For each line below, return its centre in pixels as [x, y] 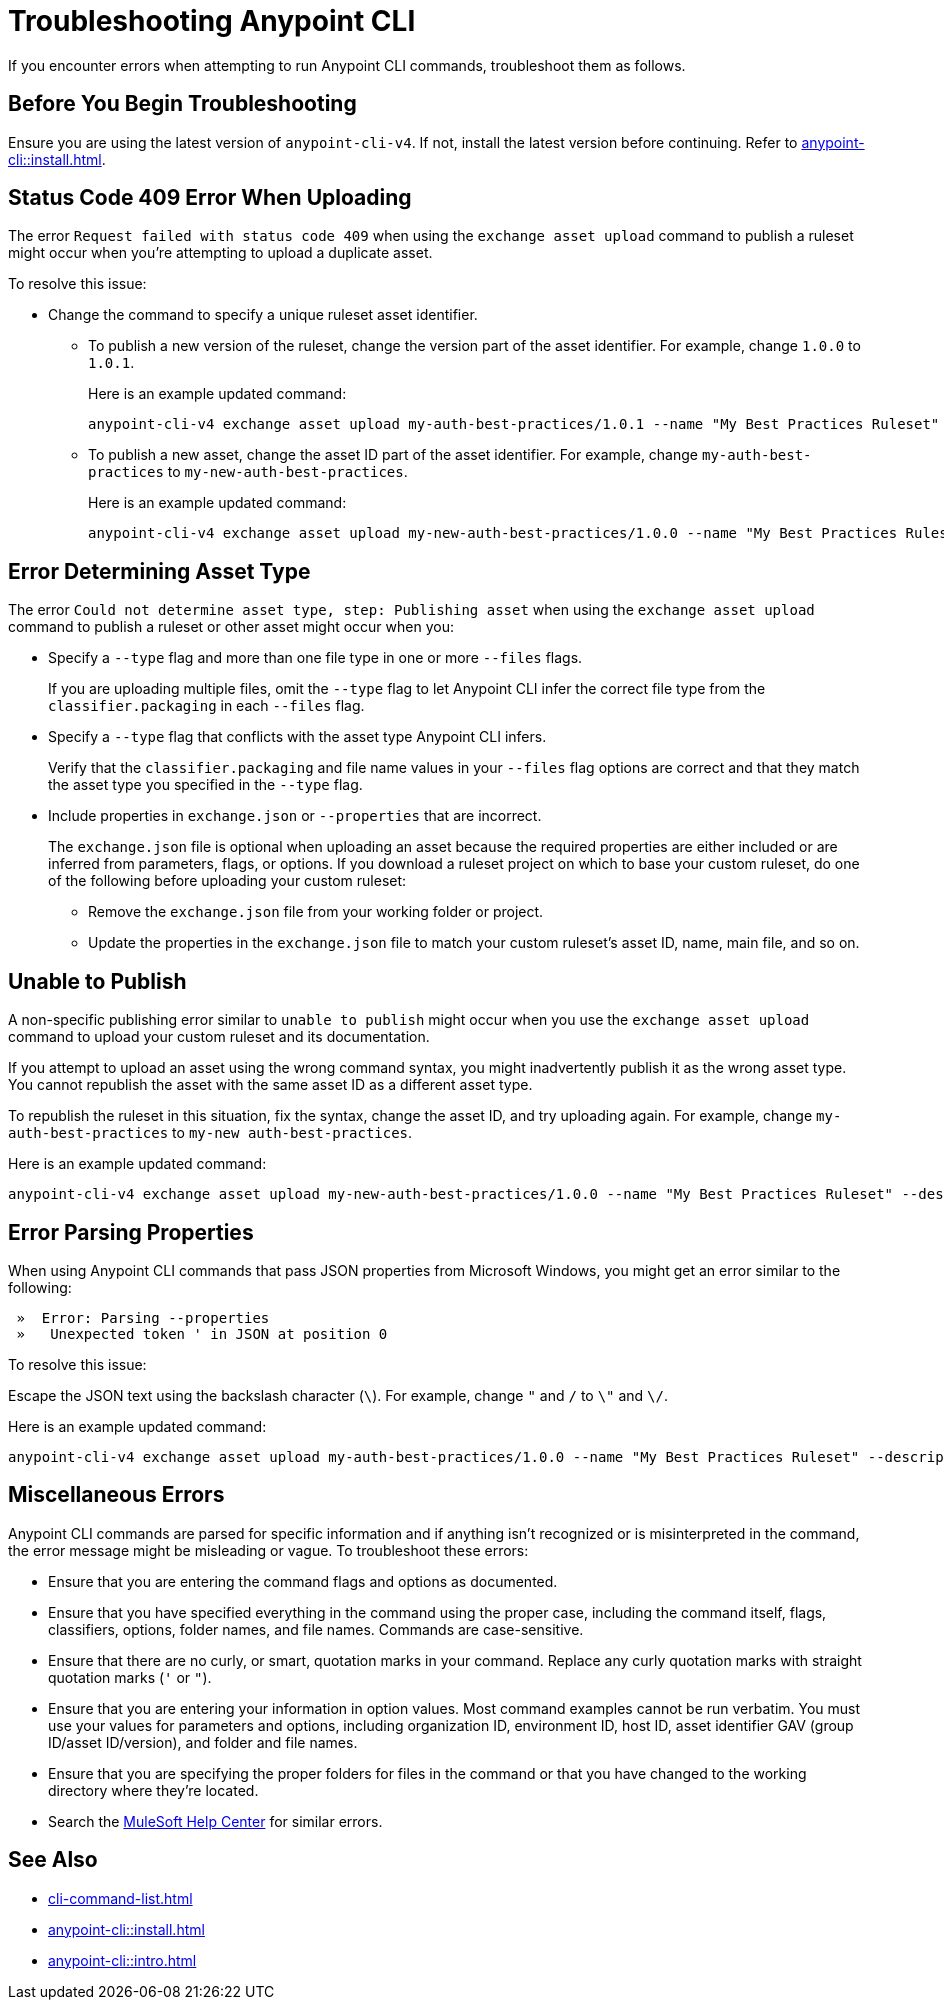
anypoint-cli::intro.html [122, 1960]
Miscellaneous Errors [116, 1495]
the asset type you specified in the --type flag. [205, 785]
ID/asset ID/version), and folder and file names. [203, 1742]
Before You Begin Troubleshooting [182, 104]
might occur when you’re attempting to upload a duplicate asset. [220, 253]
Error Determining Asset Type [159, 571]
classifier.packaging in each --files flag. [206, 706]
